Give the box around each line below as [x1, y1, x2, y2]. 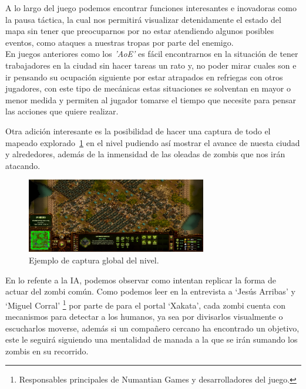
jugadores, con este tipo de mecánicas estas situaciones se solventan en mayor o [5, 82, 291, 94]
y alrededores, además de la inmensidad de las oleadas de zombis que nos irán [5, 148, 285, 160]
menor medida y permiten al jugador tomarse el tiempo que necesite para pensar [5, 93, 297, 106]
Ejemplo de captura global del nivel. [29, 254, 159, 266]
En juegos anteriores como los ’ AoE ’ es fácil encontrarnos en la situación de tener [5, 48, 298, 60]
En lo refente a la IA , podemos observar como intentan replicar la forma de [5, 273, 277, 286]
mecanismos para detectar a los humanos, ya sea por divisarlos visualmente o [5, 310, 283, 323]
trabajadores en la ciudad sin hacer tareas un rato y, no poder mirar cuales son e [5, 59, 297, 71]
